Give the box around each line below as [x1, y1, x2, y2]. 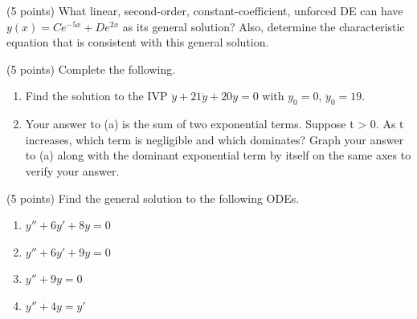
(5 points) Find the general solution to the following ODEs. [6, 189, 300, 206]
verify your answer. [25, 162, 120, 179]
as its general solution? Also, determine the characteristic [122, 18, 405, 34]
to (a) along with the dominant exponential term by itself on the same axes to [25, 147, 411, 164]
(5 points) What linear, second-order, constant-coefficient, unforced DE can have [6, 2, 403, 18]
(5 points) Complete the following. [6, 60, 176, 77]
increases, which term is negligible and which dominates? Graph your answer [25, 131, 404, 147]
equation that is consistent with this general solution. [6, 34, 269, 50]
